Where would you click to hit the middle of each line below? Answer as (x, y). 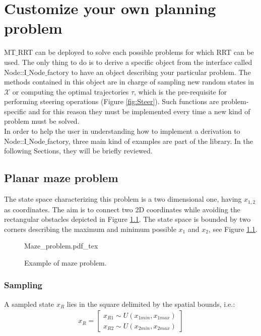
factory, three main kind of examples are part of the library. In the (150, 141)
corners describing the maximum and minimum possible (90, 229)
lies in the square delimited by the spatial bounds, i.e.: (151, 304)
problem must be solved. (42, 121)
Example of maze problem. (66, 262)
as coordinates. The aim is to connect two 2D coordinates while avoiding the (122, 209)
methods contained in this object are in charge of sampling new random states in (129, 82)
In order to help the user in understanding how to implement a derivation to (122, 131)
